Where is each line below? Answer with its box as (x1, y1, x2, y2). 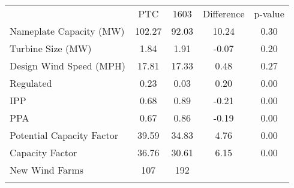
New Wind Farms (10, 163, 84, 177)
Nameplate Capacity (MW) (10, 24, 125, 38)
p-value (254, 7, 284, 20)
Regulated (10, 76, 52, 90)
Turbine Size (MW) (10, 41, 92, 55)
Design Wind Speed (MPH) (10, 59, 126, 72)
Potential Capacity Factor (10, 128, 118, 142)
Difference (202, 7, 245, 20)
